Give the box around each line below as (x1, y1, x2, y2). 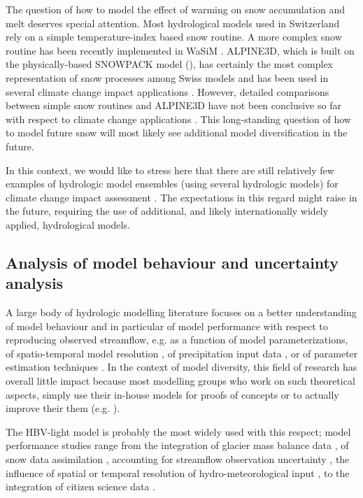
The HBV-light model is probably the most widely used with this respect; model (6, 424, 351, 439)
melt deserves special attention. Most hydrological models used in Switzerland (6, 15, 340, 30)
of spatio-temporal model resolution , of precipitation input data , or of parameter (6, 346, 358, 360)
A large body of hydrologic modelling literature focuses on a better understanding (6, 305, 357, 320)
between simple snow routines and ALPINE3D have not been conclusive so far (6, 98, 341, 113)
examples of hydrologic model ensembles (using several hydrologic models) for (6, 176, 339, 191)
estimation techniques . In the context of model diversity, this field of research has (6, 360, 357, 374)
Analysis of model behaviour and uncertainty (6, 251, 339, 273)
